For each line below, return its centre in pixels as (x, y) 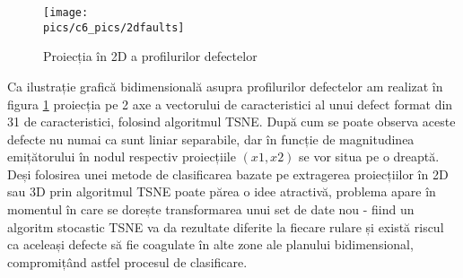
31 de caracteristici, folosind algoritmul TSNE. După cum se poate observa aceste (231, 122)
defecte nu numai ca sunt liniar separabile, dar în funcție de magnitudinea (211, 139)
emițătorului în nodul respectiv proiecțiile (122, 156)
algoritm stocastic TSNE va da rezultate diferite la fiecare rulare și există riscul (226, 226)
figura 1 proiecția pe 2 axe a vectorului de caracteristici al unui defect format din (230, 104)
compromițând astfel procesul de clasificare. (127, 261)
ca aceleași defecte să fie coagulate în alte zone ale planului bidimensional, (210, 244)
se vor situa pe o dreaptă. (369, 156)
